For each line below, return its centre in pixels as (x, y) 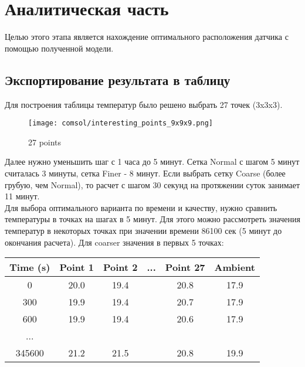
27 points (45, 142)
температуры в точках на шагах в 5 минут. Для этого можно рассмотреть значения (152, 219)
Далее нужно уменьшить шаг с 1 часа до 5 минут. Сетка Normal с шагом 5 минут (152, 162)
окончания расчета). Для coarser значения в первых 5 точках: (114, 242)
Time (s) (30, 267)
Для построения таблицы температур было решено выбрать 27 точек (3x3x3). (144, 104)
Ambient (235, 267)
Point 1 (77, 267)
